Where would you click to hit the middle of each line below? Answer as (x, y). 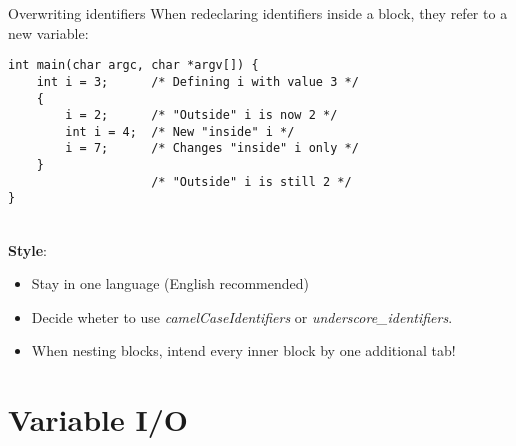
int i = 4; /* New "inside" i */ (180, 131)
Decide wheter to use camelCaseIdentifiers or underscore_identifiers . (242, 316)
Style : (28, 249)
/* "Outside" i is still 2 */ (251, 181)
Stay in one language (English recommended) (170, 283)
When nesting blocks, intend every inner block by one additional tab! (243, 350)
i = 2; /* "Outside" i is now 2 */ (201, 115)
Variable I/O (98, 419)
